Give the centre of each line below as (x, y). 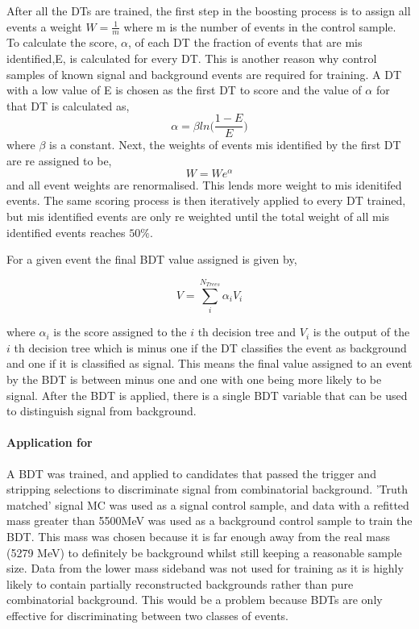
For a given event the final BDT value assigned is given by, (152, 259)
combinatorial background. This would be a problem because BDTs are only (195, 600)
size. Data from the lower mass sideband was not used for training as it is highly (205, 568)
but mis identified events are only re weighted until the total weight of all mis (198, 216)
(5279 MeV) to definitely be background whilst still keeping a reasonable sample (204, 552)
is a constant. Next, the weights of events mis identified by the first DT (225, 145)
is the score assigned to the (120, 332)
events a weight (44, 26)
